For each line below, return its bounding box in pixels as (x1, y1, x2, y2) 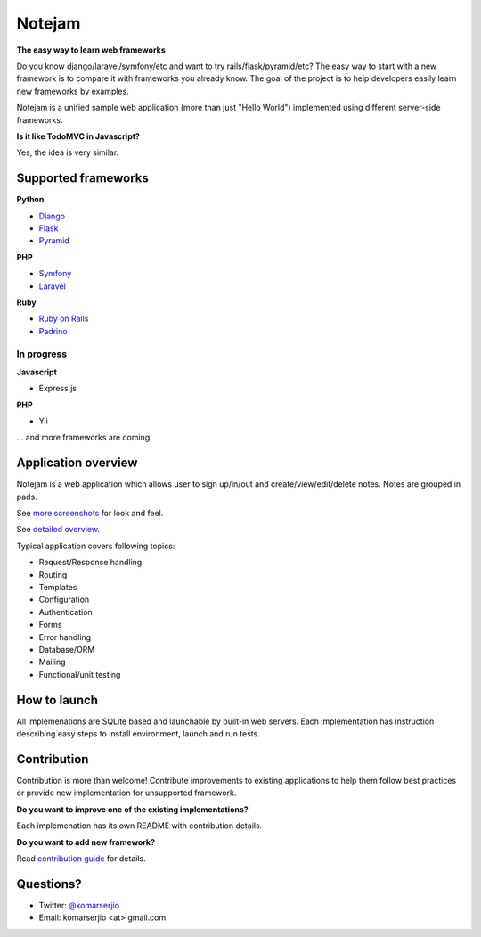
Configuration (38, 594, 90, 605)
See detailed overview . (16, 524, 100, 535)
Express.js (38, 383, 77, 394)
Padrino (38, 325, 68, 336)
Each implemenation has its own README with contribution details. (16, 820, 263, 831)
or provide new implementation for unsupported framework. (16, 787, 237, 798)
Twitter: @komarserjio (38, 900, 120, 910)
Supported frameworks (16, 170, 149, 186)
